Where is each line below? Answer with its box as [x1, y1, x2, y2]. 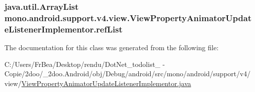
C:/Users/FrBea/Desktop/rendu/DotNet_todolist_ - [4, 59, 165, 69]
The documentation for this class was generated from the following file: [4, 42, 219, 53]
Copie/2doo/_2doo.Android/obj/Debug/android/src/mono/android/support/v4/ [4, 68, 251, 79]
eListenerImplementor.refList [4, 23, 123, 35]
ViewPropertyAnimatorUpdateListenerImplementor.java [21, 78, 191, 88]
